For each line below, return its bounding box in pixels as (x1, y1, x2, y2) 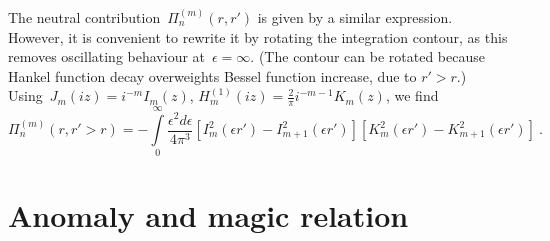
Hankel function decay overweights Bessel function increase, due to (8, 65, 417, 86)
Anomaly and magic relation (8, 194, 409, 235)
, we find (385, 85, 439, 106)
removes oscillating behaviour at (8, 46, 206, 67)
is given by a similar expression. (257, 7, 453, 27)
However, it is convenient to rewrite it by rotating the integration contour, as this (8, 26, 508, 47)
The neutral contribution (8, 7, 161, 27)
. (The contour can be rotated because (250, 46, 485, 67)
